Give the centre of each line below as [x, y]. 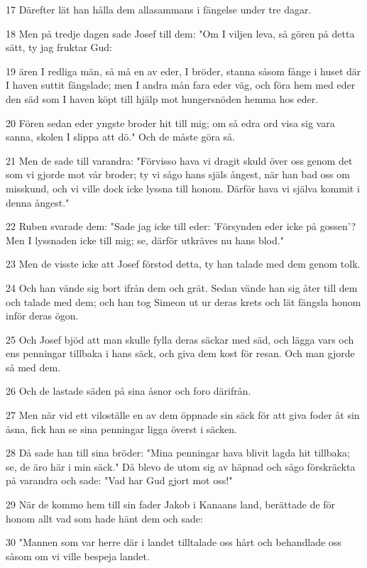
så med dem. [33, 367]
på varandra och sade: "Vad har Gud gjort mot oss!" [119, 480]
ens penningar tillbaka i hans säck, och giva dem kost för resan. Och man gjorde [180, 353]
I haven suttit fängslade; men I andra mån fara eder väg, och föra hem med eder [181, 85]
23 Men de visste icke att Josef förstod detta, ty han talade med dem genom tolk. [183, 264]
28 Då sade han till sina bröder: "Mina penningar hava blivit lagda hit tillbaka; [178, 453]
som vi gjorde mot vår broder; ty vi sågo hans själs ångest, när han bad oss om [178, 174]
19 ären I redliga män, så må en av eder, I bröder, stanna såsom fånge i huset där [183, 71]
